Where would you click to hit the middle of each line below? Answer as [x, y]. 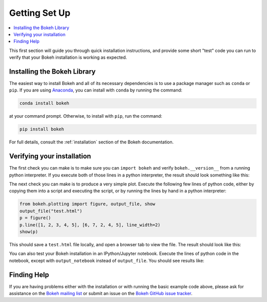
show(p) [29, 232]
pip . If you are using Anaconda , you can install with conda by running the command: [96, 90]
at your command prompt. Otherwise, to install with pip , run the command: [86, 116]
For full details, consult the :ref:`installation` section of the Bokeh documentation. [91, 142]
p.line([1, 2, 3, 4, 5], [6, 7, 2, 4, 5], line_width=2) [90, 225]
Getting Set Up [40, 13]
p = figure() [35, 218]
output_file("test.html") [51, 211]
